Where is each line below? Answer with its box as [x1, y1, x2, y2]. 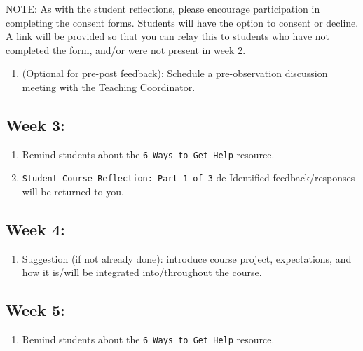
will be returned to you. [22, 184, 124, 199]
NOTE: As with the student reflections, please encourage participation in [6, 1, 320, 15]
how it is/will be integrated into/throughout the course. [22, 265, 262, 280]
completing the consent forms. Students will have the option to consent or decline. [6, 15, 359, 29]
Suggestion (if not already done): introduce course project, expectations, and [22, 251, 352, 266]
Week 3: [6, 113, 65, 135]
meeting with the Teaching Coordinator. [22, 79, 196, 94]
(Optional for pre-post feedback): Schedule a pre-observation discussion [22, 66, 328, 81]
